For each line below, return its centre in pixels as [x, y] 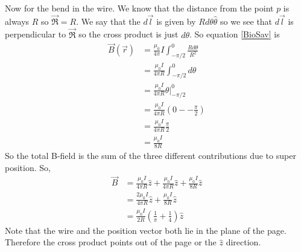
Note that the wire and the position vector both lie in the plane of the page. [146, 230]
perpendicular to [36, 34]
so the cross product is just [128, 34]
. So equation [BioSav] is [235, 34]
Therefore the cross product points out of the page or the [111, 242]
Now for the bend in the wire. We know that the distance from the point [139, 8]
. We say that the [108, 21]
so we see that [246, 21]
